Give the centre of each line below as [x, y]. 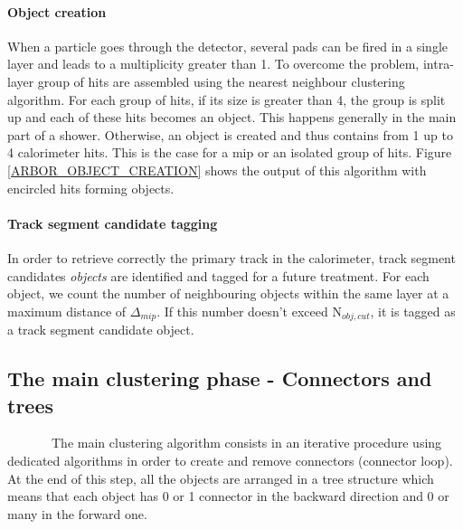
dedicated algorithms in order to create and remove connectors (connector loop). [230, 460]
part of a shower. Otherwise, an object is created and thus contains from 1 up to [230, 134]
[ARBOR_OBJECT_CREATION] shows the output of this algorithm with [217, 170]
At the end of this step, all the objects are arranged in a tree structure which [221, 478]
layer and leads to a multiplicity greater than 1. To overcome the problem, [213, 64]
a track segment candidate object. [101, 330]
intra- [438, 64]
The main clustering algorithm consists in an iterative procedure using [246, 443]
